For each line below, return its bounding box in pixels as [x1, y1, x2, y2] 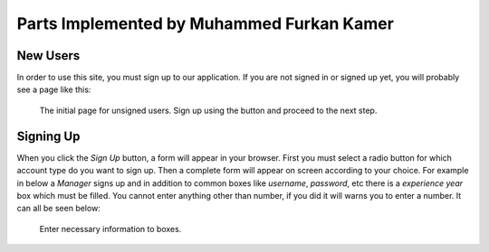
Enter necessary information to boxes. [39, 223, 182, 234]
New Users [16, 48, 81, 63]
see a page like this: [16, 84, 91, 95]
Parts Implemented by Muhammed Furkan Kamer [16, 14, 394, 33]
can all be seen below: [16, 203, 101, 214]
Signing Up [16, 128, 81, 144]
